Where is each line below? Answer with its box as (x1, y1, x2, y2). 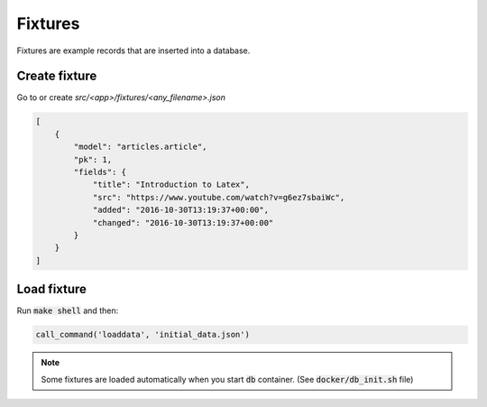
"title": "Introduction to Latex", (92, 180, 250, 190)
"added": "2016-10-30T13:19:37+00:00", (92, 205, 270, 216)
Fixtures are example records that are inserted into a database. (16, 45, 251, 56)
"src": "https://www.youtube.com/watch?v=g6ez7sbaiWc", (92, 192, 345, 202)
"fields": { (73, 167, 126, 177)
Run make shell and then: (16, 305, 119, 316)
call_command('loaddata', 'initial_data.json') (35, 329, 250, 340)
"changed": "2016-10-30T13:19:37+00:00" (92, 217, 274, 227)
